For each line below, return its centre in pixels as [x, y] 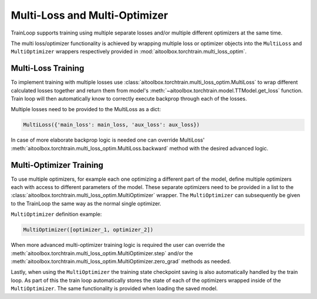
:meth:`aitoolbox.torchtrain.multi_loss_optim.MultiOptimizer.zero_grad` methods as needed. [121, 261]
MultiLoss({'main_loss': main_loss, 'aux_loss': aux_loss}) [112, 125]
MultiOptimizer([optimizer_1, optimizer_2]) [88, 230]
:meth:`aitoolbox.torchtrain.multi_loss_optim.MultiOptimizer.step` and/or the [102, 253]
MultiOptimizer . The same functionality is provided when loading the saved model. [114, 288]
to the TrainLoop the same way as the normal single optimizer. [86, 203]
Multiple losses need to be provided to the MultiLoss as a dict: [86, 109]
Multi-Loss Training [48, 68]
